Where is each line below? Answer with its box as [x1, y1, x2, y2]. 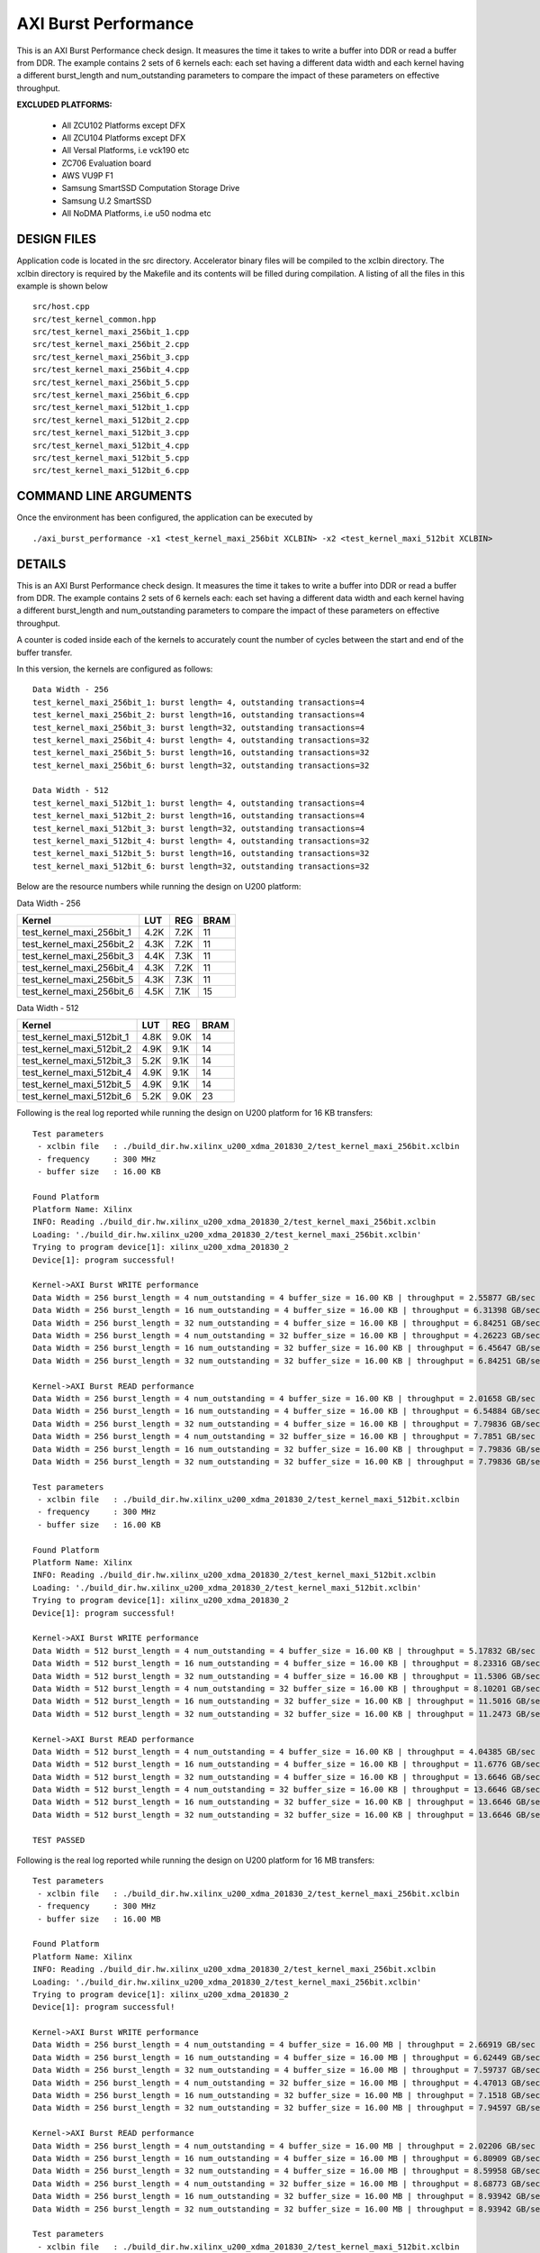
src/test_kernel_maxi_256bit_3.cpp [32, 351, 190, 362]
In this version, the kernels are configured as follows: [16, 663, 213, 674]
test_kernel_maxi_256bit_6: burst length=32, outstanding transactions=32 [32, 760, 370, 771]
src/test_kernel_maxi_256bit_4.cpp [32, 365, 190, 375]
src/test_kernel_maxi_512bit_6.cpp [32, 465, 190, 476]
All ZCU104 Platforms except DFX [61, 132, 186, 143]
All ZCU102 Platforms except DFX [61, 120, 186, 131]
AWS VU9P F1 [61, 170, 114, 181]
